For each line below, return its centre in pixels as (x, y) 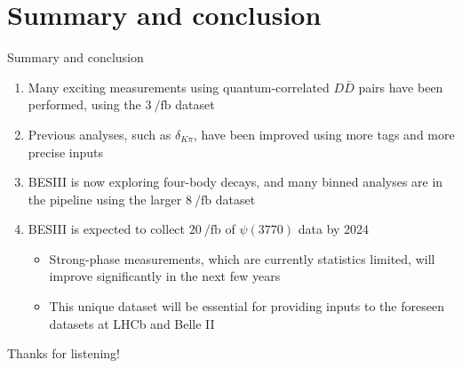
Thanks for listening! (64, 353)
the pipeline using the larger (105, 199)
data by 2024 (334, 229)
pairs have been (401, 87)
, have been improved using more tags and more (324, 134)
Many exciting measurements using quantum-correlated (179, 87)
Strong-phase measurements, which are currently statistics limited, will (242, 258)
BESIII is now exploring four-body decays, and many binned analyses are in (235, 182)
